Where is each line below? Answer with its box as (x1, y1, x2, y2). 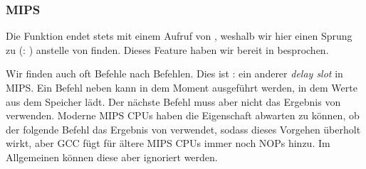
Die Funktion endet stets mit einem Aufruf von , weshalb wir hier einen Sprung (6, 28, 352, 43)
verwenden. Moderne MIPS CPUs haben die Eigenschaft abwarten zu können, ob (6, 108, 360, 123)
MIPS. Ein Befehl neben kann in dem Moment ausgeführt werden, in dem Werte (6, 80, 357, 94)
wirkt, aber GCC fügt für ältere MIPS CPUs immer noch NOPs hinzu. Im (6, 136, 330, 151)
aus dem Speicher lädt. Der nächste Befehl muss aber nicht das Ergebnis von (6, 94, 341, 109)
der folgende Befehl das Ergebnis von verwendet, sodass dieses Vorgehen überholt (6, 121, 361, 136)
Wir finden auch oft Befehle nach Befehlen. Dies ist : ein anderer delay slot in (6, 66, 343, 81)
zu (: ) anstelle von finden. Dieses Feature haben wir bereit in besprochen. (6, 42, 329, 57)
